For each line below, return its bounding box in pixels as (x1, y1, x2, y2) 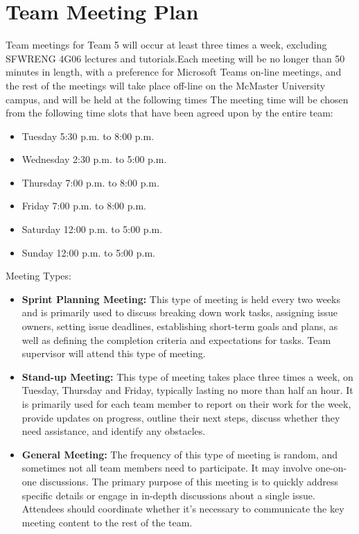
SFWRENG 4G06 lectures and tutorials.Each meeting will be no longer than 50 (6, 51, 345, 65)
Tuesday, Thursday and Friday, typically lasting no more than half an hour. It (21, 383, 353, 397)
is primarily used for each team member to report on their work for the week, (21, 397, 351, 411)
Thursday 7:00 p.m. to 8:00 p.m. (21, 175, 159, 189)
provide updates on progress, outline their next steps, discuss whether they (21, 410, 340, 424)
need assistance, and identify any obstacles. (21, 424, 206, 438)
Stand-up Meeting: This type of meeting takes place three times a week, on (21, 369, 353, 384)
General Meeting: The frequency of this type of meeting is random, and (21, 447, 338, 461)
